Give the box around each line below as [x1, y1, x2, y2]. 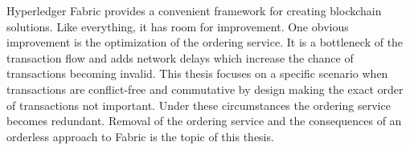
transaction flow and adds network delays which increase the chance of [6, 49, 354, 66]
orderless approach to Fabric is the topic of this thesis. [6, 128, 274, 144]
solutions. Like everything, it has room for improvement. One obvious [6, 18, 349, 34]
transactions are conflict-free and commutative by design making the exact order [6, 80, 404, 97]
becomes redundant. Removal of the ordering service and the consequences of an [6, 112, 402, 129]
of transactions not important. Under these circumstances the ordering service [6, 96, 391, 113]
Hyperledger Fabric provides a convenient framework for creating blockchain [6, 2, 382, 18]
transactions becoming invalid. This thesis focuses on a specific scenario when [6, 65, 388, 82]
